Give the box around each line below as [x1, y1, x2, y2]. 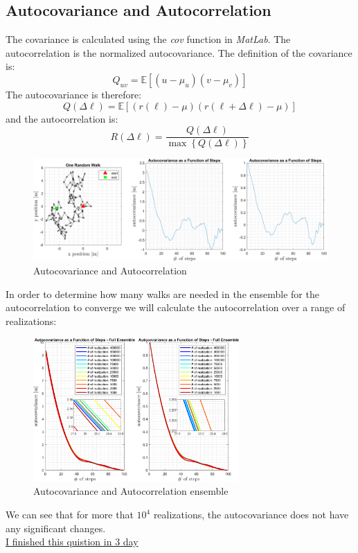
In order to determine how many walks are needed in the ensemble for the [6, 286, 319, 301]
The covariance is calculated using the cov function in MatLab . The [6, 32, 291, 46]
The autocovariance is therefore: [6, 87, 142, 101]
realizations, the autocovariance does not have [153, 507, 349, 522]
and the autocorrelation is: [6, 111, 118, 125]
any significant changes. [6, 520, 106, 535]
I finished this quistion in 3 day [6, 534, 138, 549]
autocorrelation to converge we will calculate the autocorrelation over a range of [6, 300, 346, 315]
